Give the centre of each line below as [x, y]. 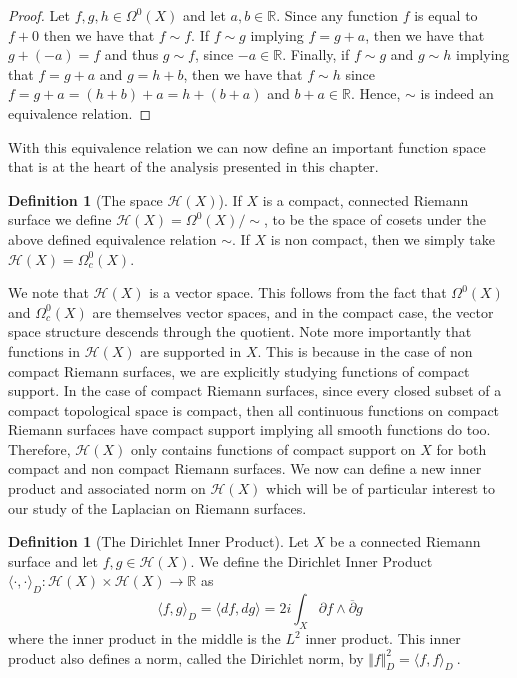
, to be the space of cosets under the [375, 219]
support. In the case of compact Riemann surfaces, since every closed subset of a [255, 390]
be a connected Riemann [405, 541]
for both [461, 448]
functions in [44, 350]
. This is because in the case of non [365, 350]
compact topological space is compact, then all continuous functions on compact [254, 409]
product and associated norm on [107, 488]
